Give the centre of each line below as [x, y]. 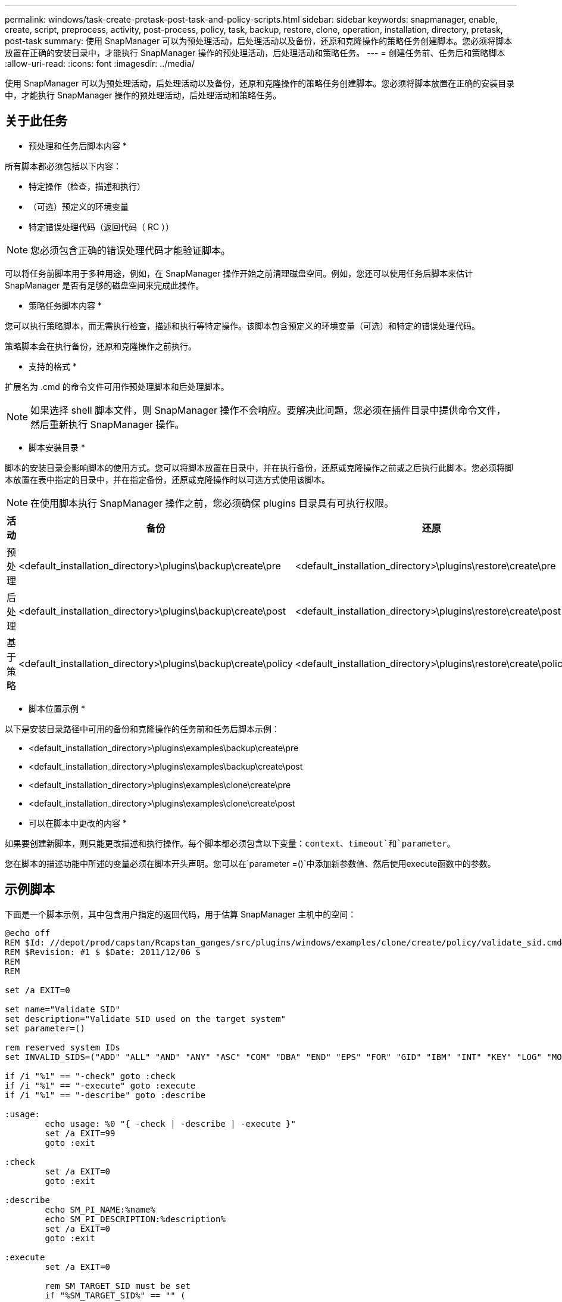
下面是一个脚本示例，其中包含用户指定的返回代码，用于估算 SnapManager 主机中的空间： [181, 914]
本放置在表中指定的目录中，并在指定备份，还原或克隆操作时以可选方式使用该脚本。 [167, 479]
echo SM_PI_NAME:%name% [100, 1209]
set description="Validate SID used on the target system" [146, 1019]
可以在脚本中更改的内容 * [78, 823]
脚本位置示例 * [57, 708]
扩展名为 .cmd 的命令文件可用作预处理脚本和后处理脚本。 [117, 386]
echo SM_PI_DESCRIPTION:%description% [135, 1219]
